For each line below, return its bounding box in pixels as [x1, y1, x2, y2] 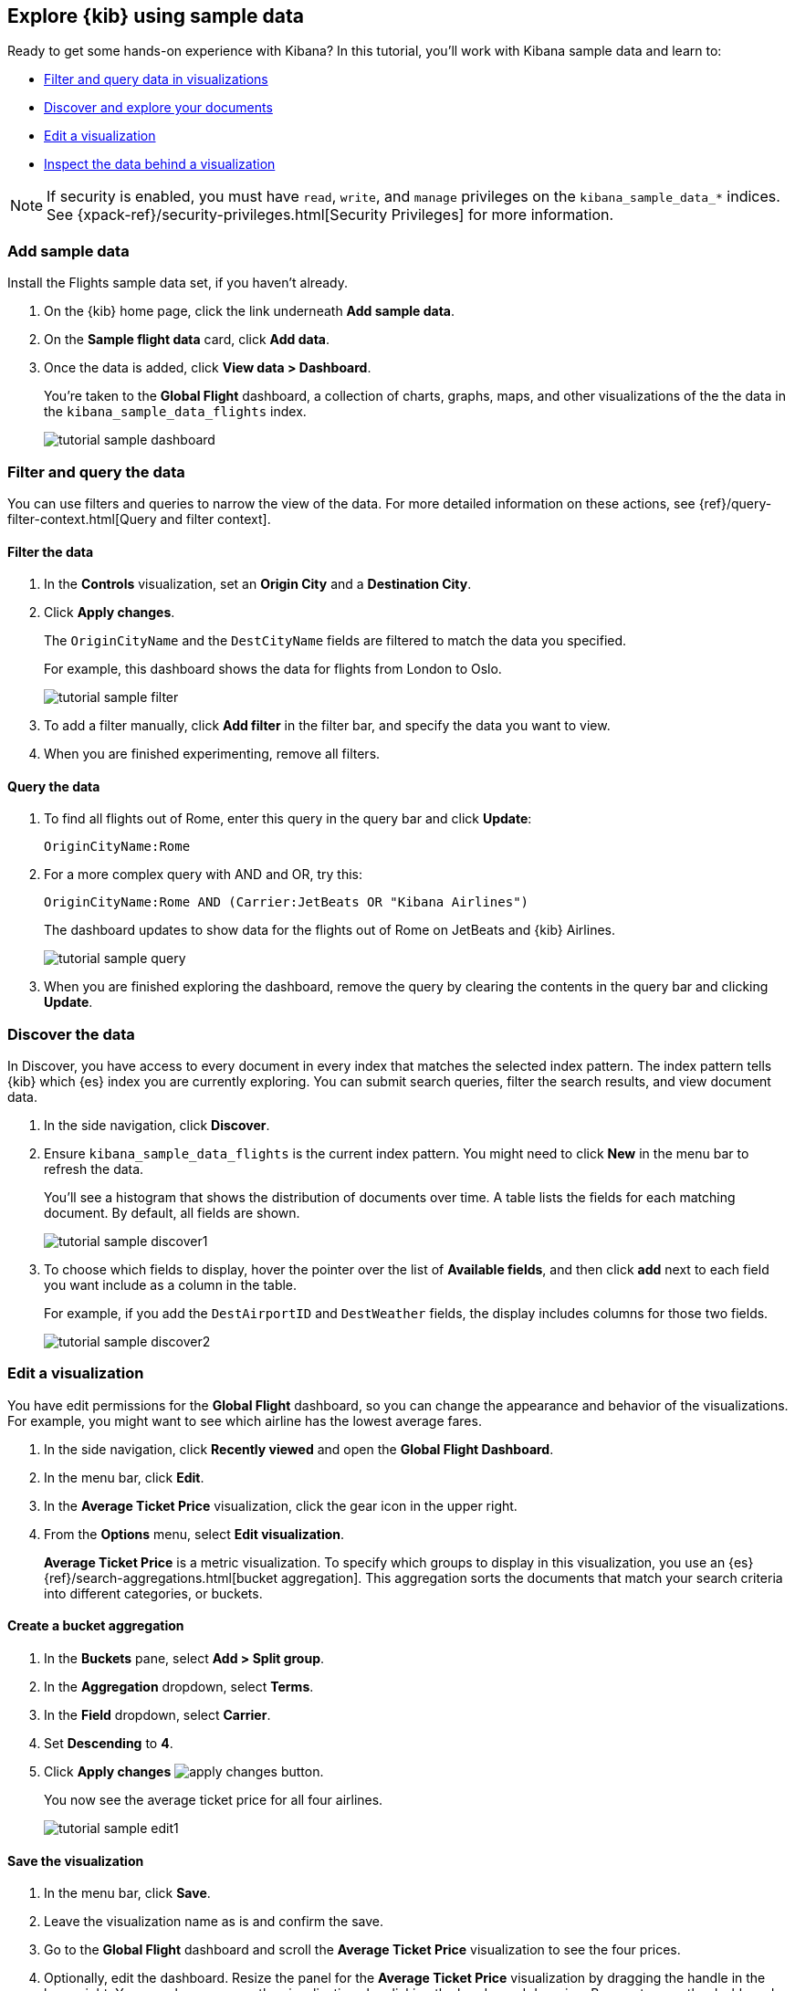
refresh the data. [44, 1161, 144, 1178]
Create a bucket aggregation [7, 1618, 184, 1634]
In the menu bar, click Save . [44, 1885, 211, 1902]
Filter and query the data [7, 462, 185, 481]
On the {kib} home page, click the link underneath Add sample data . [44, 303, 455, 320]
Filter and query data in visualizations [44, 71, 268, 88]
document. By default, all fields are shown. [44, 1205, 300, 1221]
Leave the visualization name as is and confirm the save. [44, 1913, 384, 1930]
